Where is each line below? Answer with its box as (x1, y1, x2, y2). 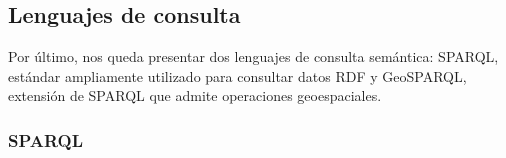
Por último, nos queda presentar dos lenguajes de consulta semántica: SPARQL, (8, 46, 499, 67)
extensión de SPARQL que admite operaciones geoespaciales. (8, 85, 382, 106)
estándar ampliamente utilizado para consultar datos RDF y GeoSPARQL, (8, 65, 467, 86)
